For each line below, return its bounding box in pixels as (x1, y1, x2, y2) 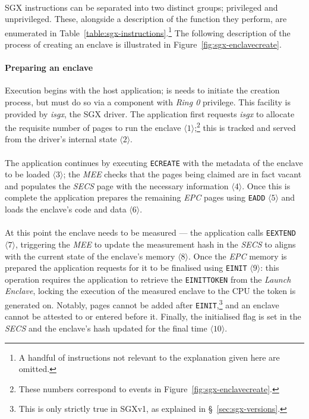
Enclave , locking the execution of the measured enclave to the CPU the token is (5, 284, 296, 297)
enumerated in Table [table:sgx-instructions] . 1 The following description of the (5, 24, 291, 39)
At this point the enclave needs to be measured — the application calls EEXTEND (5, 226, 296, 239)
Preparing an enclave (5, 61, 93, 74)
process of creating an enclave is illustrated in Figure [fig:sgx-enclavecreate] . (5, 38, 282, 51)
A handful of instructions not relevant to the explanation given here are (18, 351, 280, 363)
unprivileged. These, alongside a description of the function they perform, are (5, 12, 287, 25)
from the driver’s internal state (5, 133, 117, 145)
